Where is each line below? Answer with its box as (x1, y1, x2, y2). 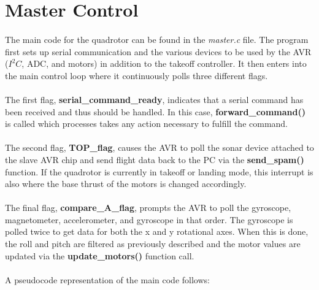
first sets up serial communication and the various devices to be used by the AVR (5, 45, 312, 58)
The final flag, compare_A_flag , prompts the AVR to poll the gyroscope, (5, 201, 291, 214)
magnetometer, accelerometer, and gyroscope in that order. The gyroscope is (5, 213, 293, 226)
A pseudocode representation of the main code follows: (5, 273, 210, 286)
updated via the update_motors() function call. (5, 249, 194, 262)
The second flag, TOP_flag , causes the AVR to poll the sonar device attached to (5, 141, 314, 154)
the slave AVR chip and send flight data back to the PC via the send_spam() (5, 153, 304, 166)
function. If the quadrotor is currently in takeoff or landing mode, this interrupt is (5, 165, 313, 178)
